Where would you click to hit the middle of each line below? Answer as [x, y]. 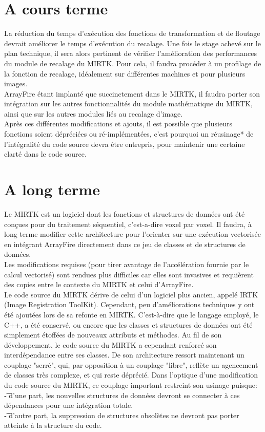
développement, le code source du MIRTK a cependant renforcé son [110, 344]
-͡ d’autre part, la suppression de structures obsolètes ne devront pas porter [122, 415]
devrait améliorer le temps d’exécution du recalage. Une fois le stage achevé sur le [132, 43]
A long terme [52, 189]
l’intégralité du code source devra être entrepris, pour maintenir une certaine [125, 144]
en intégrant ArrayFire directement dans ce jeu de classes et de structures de [125, 244]
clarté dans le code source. [45, 154]
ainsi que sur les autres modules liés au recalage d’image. [94, 113]
